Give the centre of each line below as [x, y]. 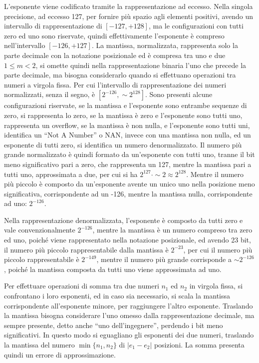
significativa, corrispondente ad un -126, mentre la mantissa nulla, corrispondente [128, 193]
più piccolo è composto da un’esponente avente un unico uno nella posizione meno [129, 184]
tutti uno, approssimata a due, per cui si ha [71, 174]
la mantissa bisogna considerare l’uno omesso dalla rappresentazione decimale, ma [129, 315]
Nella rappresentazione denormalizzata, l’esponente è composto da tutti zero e [124, 220]
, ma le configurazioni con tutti [196, 26]
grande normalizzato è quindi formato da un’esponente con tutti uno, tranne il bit [129, 154]
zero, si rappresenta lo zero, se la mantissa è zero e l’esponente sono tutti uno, [123, 115]
